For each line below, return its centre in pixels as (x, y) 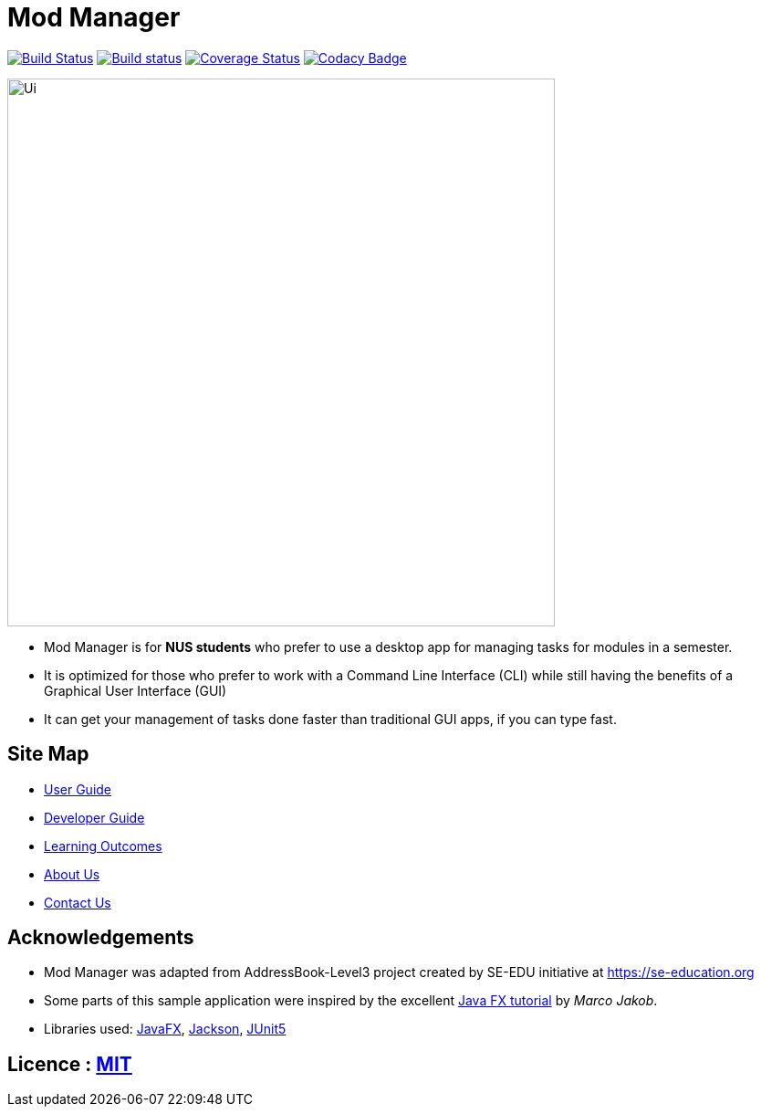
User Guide (78, 789)
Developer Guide (94, 817)
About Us (72, 874)
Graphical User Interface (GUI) (136, 690)
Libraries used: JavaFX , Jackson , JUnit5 (165, 1029)
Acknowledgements (101, 938)
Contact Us (78, 902)
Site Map (48, 754)
